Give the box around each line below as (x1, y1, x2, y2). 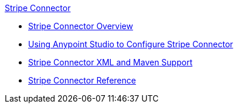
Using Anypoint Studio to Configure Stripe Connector (28, 39, 233, 49)
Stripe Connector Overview (28, 21, 133, 31)
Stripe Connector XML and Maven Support (28, 57, 193, 67)
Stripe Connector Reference (28, 75, 136, 85)
